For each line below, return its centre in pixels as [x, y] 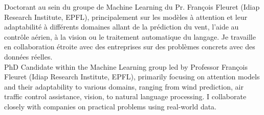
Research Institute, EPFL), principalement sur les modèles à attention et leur [126, 17]
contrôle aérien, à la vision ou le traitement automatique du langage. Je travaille [130, 36]
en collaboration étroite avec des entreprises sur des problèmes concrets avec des [130, 47]
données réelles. [28, 56]
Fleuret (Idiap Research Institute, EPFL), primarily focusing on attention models [132, 77]
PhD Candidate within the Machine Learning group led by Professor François [126, 66]
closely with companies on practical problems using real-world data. [111, 106]
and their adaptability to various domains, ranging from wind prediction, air [124, 86]
